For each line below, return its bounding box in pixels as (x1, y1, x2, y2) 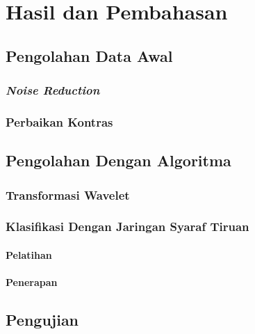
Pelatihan (6, 247, 52, 262)
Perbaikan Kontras (6, 113, 113, 130)
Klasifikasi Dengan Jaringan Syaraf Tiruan (6, 218, 249, 235)
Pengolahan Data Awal (6, 45, 173, 66)
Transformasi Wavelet (6, 186, 130, 203)
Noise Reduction (6, 81, 100, 99)
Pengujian (6, 309, 79, 331)
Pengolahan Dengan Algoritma (6, 150, 231, 171)
